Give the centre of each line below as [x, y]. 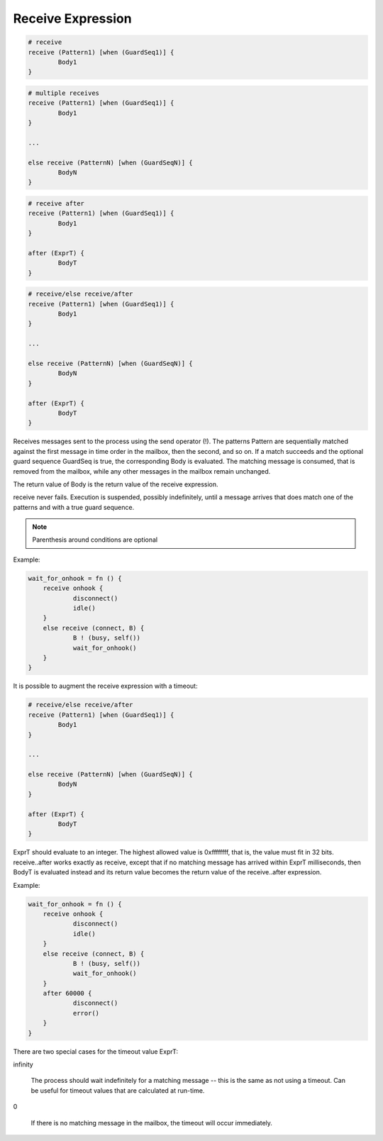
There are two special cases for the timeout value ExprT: [96, 1051]
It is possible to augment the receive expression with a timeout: [105, 686]
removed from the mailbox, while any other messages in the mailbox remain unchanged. [142, 471]
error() [86, 1013]
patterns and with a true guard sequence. [74, 507]
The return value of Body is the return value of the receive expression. [116, 484]
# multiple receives [63, 93]
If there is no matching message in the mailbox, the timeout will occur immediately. [152, 1123]
